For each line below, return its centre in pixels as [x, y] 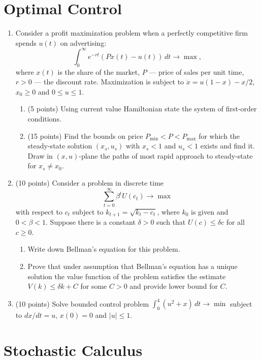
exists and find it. [227, 146]
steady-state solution [60, 146]
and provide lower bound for [174, 286]
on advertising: [83, 42]
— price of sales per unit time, [197, 71]
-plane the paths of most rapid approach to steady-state [166, 155]
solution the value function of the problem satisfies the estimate [127, 276]
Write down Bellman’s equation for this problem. [104, 249]
